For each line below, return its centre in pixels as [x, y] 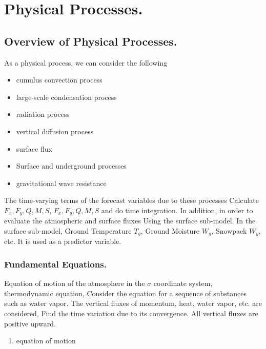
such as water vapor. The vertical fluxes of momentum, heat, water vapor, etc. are [133, 303]
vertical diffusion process [55, 131]
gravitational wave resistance [61, 183]
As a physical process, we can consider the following [86, 62]
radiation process [43, 114]
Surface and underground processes [71, 166]
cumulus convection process [59, 80]
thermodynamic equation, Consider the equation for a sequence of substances [126, 293]
